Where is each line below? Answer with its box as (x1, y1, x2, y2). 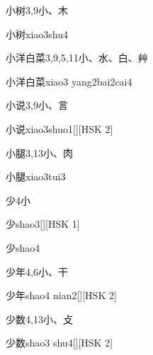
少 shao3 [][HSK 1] (6, 216, 80, 231)
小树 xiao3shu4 (6, 26, 68, 41)
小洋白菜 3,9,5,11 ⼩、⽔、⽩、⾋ (6, 50, 148, 65)
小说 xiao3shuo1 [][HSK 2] (6, 121, 113, 136)
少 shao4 (6, 240, 40, 255)
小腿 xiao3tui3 (6, 169, 66, 184)
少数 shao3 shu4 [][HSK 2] (6, 335, 113, 350)
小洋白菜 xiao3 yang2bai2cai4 (6, 74, 132, 88)
